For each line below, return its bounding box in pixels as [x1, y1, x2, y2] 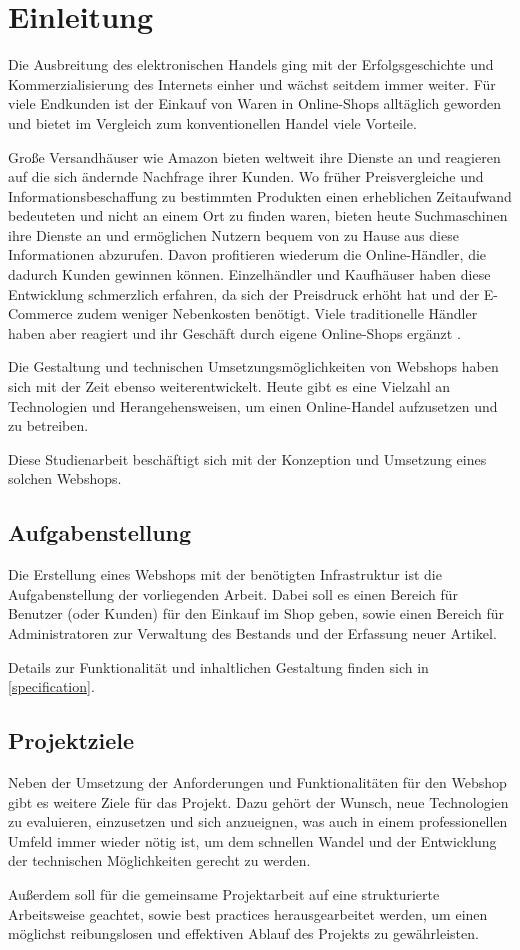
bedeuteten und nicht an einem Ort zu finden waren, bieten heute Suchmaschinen [8, 205, 508, 226]
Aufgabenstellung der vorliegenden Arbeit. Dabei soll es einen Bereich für [8, 583, 459, 604]
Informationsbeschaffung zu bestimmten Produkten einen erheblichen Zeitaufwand [8, 185, 512, 206]
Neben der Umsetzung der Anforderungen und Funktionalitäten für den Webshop [8, 771, 507, 792]
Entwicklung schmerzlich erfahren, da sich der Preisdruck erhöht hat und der [8, 283, 480, 304]
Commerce [8, 303, 73, 324]
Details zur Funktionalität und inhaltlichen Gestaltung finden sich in [8, 656, 429, 677]
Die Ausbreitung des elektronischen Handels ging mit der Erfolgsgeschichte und [8, 54, 494, 75]
